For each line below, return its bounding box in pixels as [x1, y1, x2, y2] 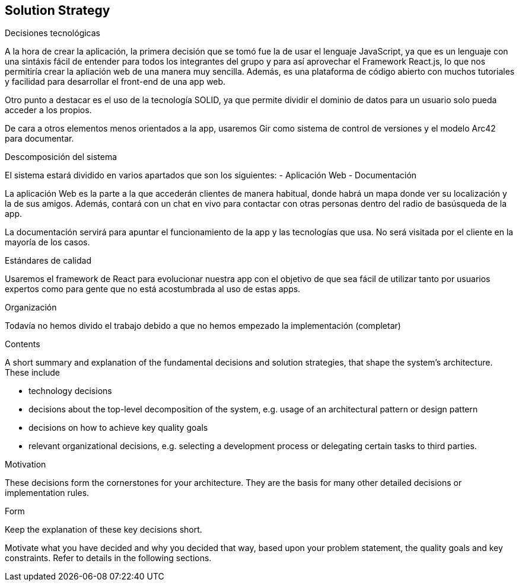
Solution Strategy [5, 3, 110, 18]
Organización [5, 302, 57, 313]
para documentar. [5, 133, 74, 144]
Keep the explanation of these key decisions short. [5, 524, 202, 535]
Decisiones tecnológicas [5, 28, 101, 39]
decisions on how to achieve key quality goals [28, 422, 208, 433]
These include [5, 367, 61, 378]
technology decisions [28, 386, 112, 396]
